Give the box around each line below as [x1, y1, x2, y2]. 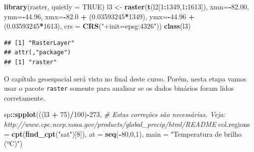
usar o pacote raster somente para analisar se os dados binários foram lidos [4, 83, 234, 93]
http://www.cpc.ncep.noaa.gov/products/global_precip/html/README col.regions [4, 119, 250, 129]
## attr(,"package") [4, 49, 71, 56]
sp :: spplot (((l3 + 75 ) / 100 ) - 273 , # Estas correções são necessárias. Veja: [4, 109, 225, 119]
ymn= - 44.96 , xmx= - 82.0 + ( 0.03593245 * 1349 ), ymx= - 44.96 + [4, 11, 195, 21]
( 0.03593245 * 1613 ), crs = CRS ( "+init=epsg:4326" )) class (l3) [4, 21, 191, 31]
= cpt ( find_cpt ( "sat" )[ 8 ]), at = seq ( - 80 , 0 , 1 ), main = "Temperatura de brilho [4, 128, 242, 139]
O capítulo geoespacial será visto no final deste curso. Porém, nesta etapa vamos [4, 73, 247, 83]
